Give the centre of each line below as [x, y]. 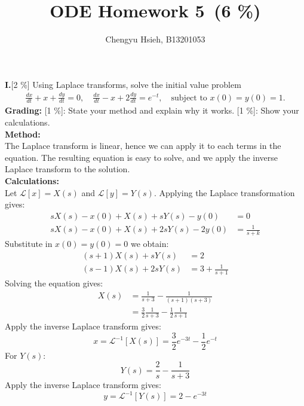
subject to [189, 98]
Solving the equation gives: [54, 283]
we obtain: [150, 244]
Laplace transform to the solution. [67, 169]
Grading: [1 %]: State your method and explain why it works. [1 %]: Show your [152, 110]
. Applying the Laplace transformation [224, 192]
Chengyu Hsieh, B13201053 [155, 39]
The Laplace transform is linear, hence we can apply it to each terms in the [143, 146]
